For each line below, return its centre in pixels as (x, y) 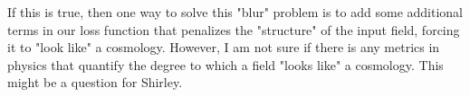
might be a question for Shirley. (95, 82)
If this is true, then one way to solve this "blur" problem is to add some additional (235, 12)
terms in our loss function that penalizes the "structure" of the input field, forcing (234, 29)
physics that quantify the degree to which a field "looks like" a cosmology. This (225, 64)
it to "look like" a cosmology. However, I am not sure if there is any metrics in (224, 47)
